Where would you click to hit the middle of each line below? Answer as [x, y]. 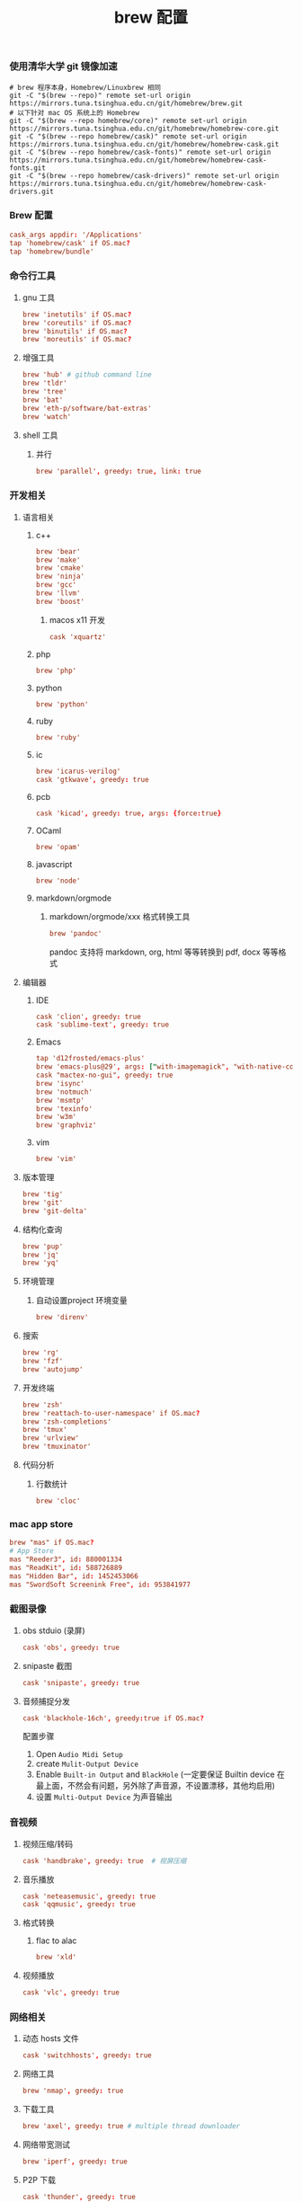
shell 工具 [40, 435]
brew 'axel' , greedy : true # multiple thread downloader [131, 2127]
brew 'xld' [56, 1958]
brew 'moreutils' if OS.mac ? [77, 340]
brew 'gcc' [56, 585]
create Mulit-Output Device [87, 1764]
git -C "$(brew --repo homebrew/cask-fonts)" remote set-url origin [140, 152]
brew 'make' [58, 560]
